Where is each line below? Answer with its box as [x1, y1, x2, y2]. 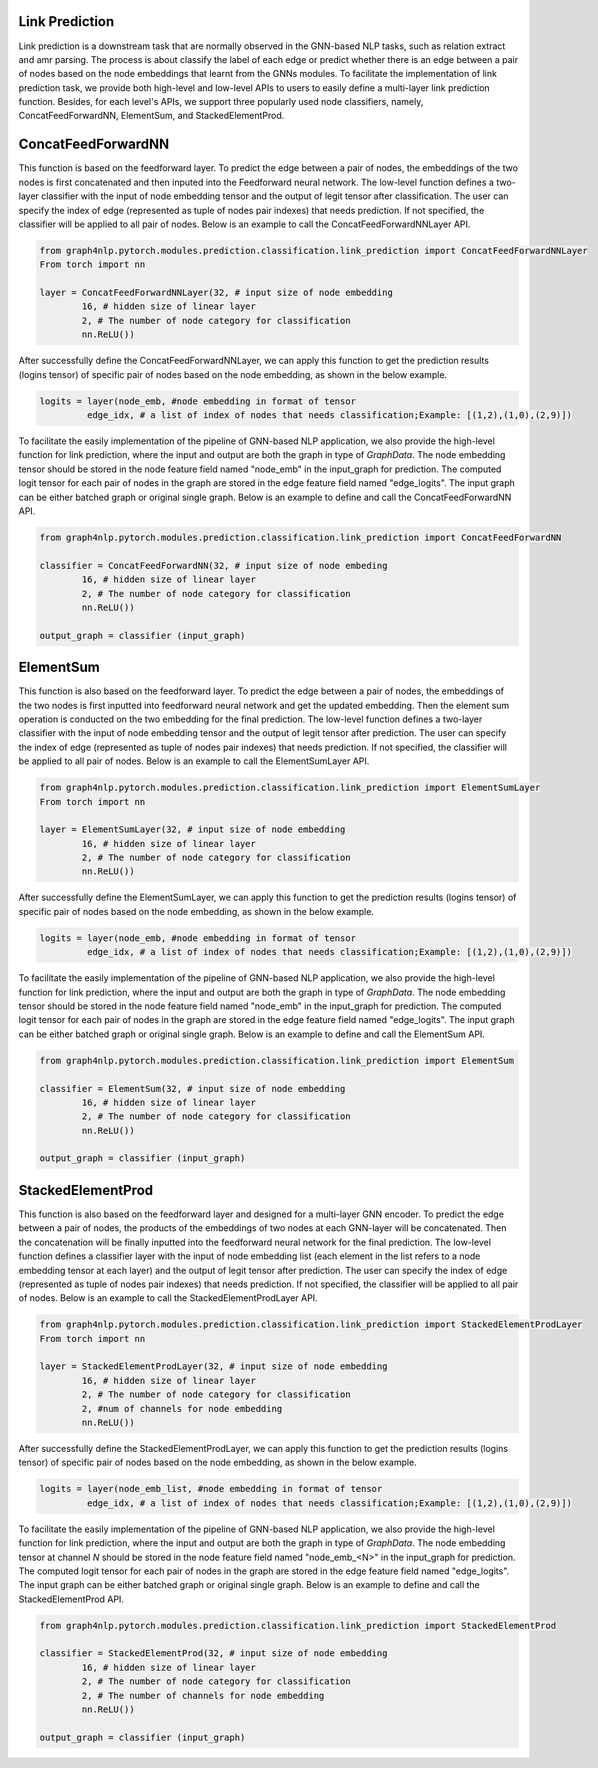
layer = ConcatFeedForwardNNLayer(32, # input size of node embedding [39, 287, 394, 299]
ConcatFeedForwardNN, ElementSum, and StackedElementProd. [18, 110, 285, 122]
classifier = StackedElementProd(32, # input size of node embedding [39, 1648, 388, 1659]
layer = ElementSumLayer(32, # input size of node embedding [39, 824, 346, 835]
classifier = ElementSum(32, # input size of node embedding [39, 1083, 346, 1094]
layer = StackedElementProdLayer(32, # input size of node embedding [39, 1361, 388, 1372]
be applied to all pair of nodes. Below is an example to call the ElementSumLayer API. [18, 755, 370, 767]
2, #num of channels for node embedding [81, 1403, 283, 1414]
